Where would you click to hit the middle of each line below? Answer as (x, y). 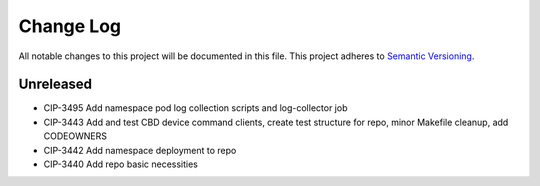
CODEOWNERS (75, 136)
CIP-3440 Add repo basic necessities (121, 164)
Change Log (70, 26)
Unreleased (55, 84)
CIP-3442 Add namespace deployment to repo (140, 150)
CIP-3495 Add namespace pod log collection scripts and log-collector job (195, 108)
